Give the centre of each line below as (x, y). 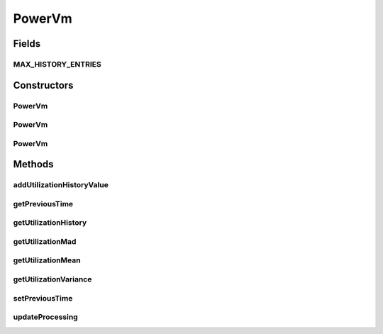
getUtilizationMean (47, 260)
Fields (27, 44)
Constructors (43, 85)
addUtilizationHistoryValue (61, 185)
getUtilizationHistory (50, 223)
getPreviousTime (43, 204)
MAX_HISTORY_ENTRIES (57, 64)
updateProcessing (45, 317)
